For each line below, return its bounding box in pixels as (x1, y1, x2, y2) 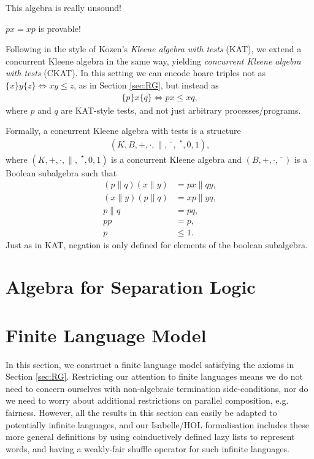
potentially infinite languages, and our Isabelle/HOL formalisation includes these (6, 418, 309, 431)
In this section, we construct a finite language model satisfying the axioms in (6, 358, 294, 371)
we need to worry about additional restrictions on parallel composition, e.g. (6, 394, 289, 407)
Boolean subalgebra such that (6, 166, 117, 179)
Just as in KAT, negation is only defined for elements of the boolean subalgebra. (6, 238, 308, 251)
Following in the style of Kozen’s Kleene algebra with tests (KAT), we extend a (6, 42, 302, 55)
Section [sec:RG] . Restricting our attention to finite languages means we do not (6, 370, 304, 383)
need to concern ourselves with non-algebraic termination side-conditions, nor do (6, 382, 308, 394)
